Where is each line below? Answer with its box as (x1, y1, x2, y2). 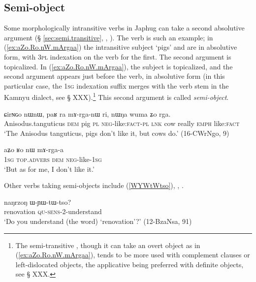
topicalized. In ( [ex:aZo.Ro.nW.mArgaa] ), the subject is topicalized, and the (4, 61, 233, 71)
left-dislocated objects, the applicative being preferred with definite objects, (15, 259, 244, 269)
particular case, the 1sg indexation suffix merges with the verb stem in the (4, 80, 229, 91)
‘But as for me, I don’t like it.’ (4, 163, 95, 174)
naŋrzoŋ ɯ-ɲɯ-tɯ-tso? (4, 196, 71, 207)
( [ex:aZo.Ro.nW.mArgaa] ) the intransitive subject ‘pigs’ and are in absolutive (4, 42, 237, 52)
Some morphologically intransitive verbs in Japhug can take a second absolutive (4, 23, 245, 33)
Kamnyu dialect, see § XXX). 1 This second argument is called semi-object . (4, 91, 229, 102)
